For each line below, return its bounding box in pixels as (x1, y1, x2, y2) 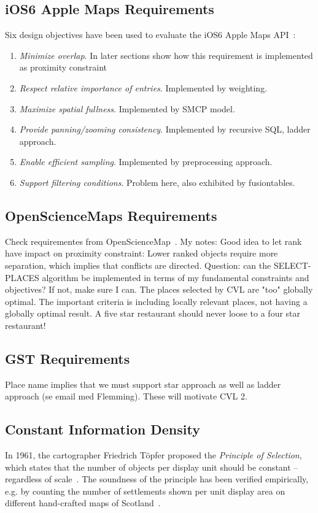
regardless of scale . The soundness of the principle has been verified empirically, (5, 472, 309, 485)
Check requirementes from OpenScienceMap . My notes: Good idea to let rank (5, 234, 302, 247)
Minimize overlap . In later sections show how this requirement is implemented (19, 48, 313, 61)
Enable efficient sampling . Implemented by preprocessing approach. (19, 155, 273, 168)
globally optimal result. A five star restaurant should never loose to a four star (5, 307, 301, 320)
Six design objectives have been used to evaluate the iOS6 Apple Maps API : (5, 28, 296, 41)
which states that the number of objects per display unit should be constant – (5, 460, 298, 473)
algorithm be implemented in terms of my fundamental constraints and (42, 271, 309, 283)
